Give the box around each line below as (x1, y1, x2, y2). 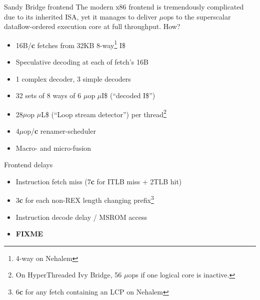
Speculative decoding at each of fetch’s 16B (15, 57, 148, 67)
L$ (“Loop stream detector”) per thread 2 (41, 107, 166, 119)
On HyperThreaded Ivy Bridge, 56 (15, 269, 122, 280)
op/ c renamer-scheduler (23, 126, 96, 136)
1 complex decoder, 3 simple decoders (15, 73, 131, 84)
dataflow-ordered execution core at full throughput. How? (4, 21, 180, 32)
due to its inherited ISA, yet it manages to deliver (4, 11, 157, 22)
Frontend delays (4, 159, 53, 170)
